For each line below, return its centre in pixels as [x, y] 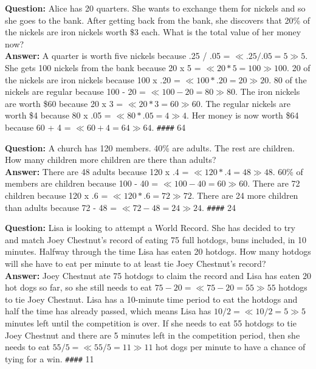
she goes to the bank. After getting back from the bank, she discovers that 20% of [158, 20]
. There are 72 [274, 183]
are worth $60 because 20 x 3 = [64, 103]
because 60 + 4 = [38, 127]
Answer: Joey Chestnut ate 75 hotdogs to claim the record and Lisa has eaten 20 [158, 275]
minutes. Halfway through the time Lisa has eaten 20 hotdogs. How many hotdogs [158, 251]
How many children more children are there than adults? [111, 160]
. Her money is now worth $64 [243, 115]
